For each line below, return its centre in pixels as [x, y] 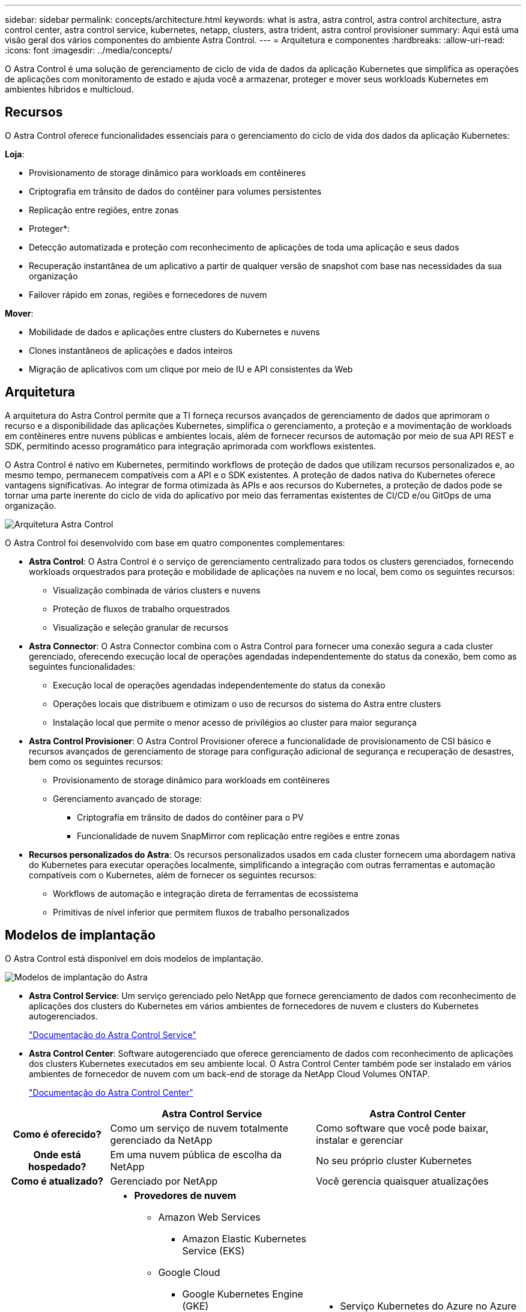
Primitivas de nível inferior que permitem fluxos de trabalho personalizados [201, 912]
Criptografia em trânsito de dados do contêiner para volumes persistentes [175, 191]
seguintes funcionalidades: [82, 666]
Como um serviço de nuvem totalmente [199, 1128]
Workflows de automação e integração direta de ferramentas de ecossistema [206, 893]
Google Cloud [189, 1272]
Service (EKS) [213, 1250]
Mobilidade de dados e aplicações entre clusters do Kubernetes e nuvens [174, 332]
